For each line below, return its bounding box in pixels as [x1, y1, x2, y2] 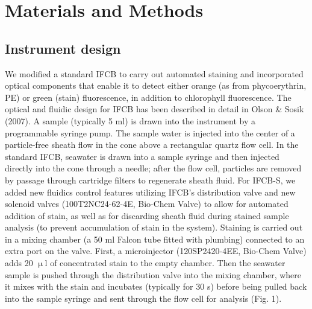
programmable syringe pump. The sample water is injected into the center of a [5, 126, 295, 139]
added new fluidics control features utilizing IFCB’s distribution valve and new [5, 185, 296, 198]
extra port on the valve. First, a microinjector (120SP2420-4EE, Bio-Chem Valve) [5, 244, 307, 257]
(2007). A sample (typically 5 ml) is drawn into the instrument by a [5, 114, 256, 127]
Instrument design [5, 39, 121, 57]
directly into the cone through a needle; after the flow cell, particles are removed [5, 162, 302, 174]
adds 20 [5, 256, 33, 269]
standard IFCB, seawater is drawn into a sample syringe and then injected [5, 150, 279, 162]
